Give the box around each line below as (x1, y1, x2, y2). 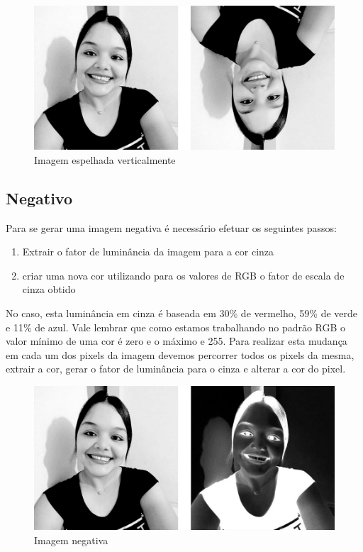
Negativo (6, 187, 73, 209)
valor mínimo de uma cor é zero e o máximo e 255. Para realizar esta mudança (6, 333, 347, 348)
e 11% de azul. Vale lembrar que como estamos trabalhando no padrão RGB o (6, 319, 346, 334)
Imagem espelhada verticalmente (34, 152, 176, 167)
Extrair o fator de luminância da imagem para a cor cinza (22, 244, 274, 259)
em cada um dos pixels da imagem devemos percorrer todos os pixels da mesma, (6, 347, 354, 362)
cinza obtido (22, 282, 76, 297)
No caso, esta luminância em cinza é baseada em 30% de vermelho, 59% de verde (6, 305, 358, 320)
